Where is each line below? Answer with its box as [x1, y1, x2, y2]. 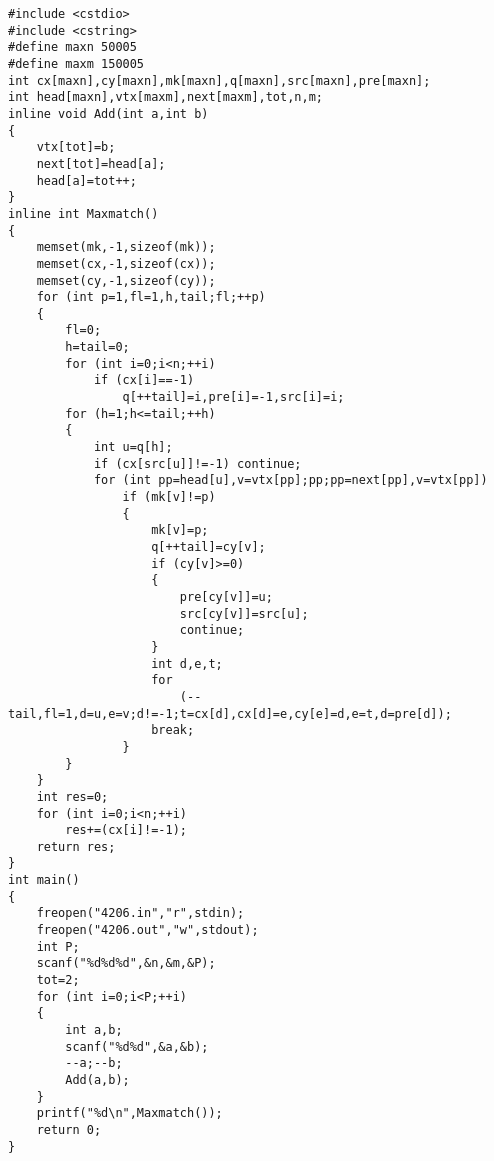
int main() [8, 873, 80, 888]
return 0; [36, 1122, 102, 1137]
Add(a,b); [65, 1073, 130, 1087]
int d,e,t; [151, 656, 223, 671]
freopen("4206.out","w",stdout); [36, 923, 259, 938]
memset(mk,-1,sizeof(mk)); [36, 240, 216, 255]
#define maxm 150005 [8, 56, 145, 71]
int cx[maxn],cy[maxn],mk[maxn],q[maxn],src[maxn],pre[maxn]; [8, 73, 431, 88]
